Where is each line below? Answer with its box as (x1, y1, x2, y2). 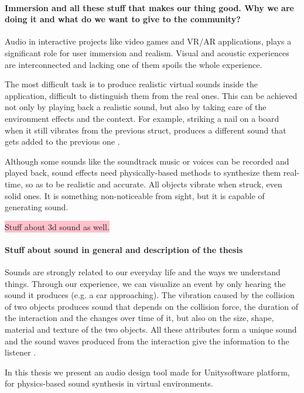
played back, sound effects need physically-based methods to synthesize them (5, 166, 281, 179)
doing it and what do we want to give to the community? (5, 13, 241, 25)
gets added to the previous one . (5, 135, 120, 148)
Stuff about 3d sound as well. (5, 220, 110, 233)
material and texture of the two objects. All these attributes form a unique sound (5, 323, 297, 336)
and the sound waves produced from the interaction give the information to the (5, 334, 289, 347)
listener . (5, 346, 36, 358)
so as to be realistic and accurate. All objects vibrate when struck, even (25, 177, 282, 190)
